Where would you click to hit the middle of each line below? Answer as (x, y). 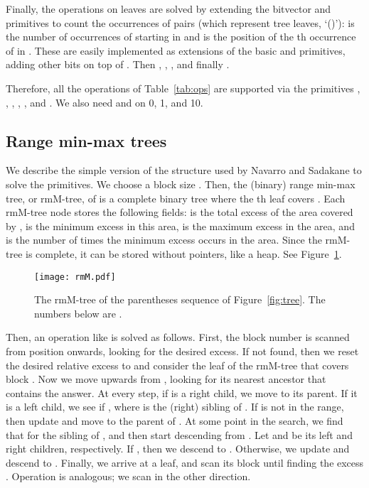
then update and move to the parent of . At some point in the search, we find (175, 420)
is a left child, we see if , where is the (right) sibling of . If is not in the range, (175, 407)
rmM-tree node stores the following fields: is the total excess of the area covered (180, 212)
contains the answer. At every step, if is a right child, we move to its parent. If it (182, 392)
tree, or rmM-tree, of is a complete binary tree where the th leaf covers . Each (176, 198)
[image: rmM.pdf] (75, 277)
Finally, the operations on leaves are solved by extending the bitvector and (169, 9)
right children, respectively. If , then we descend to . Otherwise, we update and (178, 449)
